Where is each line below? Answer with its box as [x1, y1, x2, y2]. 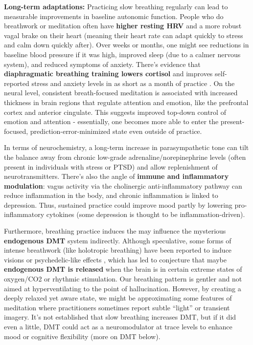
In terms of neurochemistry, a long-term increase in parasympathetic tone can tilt [4, 142, 249, 152]
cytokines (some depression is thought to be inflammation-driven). [46, 209, 245, 219]
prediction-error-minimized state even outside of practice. [30, 126, 202, 136]
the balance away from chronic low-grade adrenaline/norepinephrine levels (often [4, 151, 246, 162]
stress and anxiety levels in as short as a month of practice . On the [31, 78, 235, 88]
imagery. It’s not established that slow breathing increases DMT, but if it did [4, 312, 236, 322]
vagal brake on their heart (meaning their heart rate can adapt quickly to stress [4, 30, 243, 40]
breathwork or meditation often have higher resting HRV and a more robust [4, 21, 242, 31]
